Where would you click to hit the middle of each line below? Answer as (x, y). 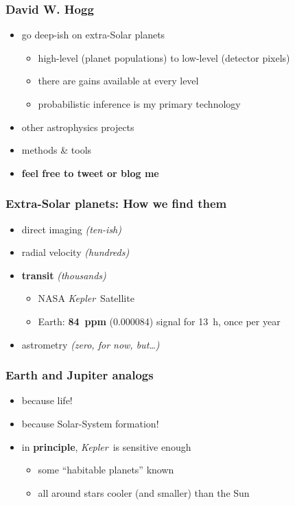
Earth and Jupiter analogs (80, 375)
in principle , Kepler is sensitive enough (106, 446)
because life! (47, 400)
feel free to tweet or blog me (90, 173)
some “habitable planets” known (106, 470)
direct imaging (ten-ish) (72, 229)
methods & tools (57, 150)
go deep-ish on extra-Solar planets (93, 35)
